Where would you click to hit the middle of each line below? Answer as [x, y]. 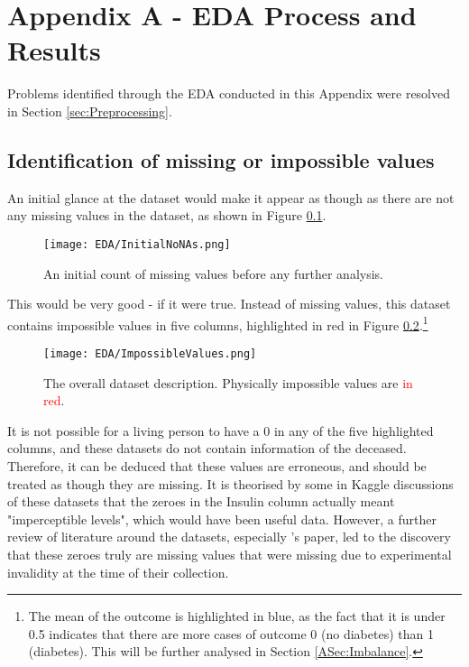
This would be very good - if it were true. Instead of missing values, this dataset [229, 304]
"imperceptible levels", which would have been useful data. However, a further [222, 519]
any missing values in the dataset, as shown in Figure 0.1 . [167, 215]
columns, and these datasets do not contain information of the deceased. [207, 448]
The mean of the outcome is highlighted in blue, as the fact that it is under [237, 616]
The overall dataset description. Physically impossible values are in [228, 382]
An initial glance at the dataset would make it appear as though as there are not [231, 197]
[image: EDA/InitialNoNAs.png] [137, 244]
